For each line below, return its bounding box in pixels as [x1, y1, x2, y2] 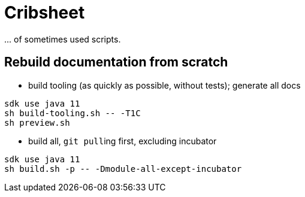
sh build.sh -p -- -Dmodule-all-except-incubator [4, 163, 242, 174]
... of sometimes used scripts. [4, 34, 121, 44]
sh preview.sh [4, 117, 70, 128]
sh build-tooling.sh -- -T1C [4, 108, 141, 118]
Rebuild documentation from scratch [4, 54, 228, 70]
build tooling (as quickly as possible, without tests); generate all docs [28, 80, 301, 90]
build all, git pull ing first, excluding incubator [28, 135, 217, 146]
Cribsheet [4, 2, 85, 23]
